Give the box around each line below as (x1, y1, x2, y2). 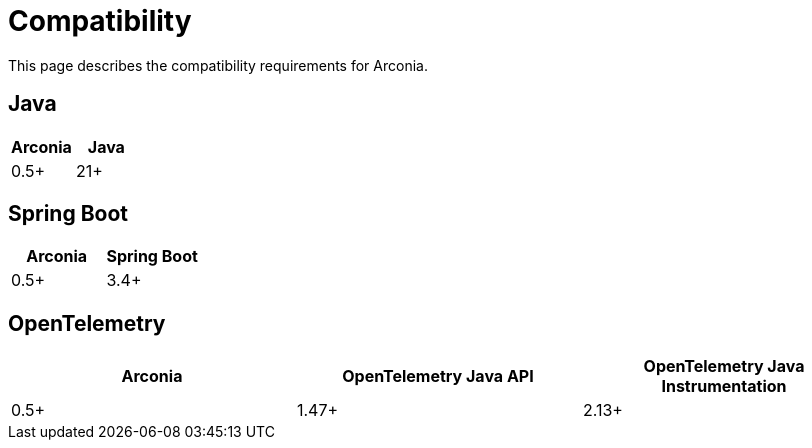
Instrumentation (661, 376, 787, 397)
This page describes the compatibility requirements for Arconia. (8, 56, 428, 74)
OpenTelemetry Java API (342, 366, 534, 387)
